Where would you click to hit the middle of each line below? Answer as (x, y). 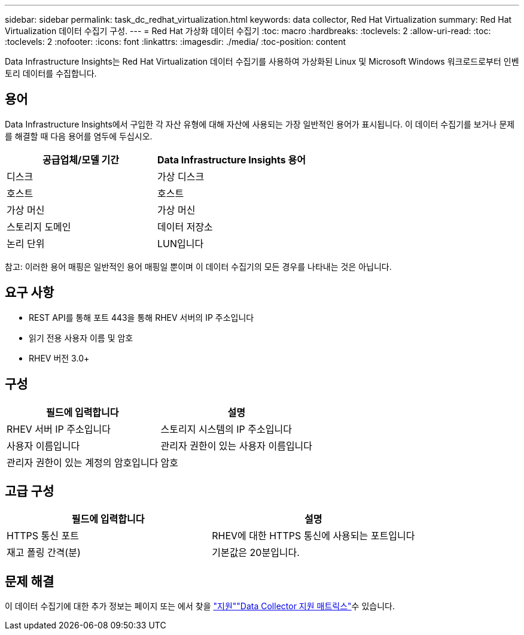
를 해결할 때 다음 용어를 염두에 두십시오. (79, 136)
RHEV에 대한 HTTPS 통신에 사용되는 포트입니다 (313, 536)
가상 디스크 (181, 176)
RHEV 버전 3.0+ (59, 358)
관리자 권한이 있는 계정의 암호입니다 (83, 462)
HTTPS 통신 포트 (43, 536)
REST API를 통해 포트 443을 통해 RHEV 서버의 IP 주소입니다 (141, 317)
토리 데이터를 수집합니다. (51, 73)
